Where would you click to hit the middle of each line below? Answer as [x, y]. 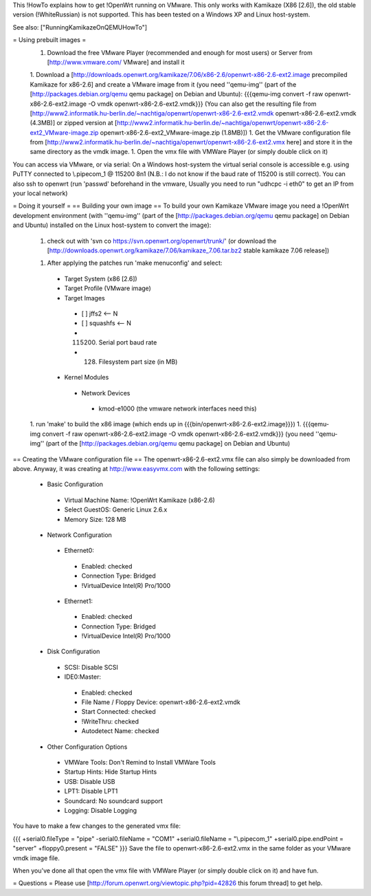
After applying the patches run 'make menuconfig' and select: [135, 263]
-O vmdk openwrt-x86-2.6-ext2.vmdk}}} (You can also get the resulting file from [202, 104]
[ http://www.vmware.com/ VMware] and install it [116, 62]
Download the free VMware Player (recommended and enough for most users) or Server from [180, 52]
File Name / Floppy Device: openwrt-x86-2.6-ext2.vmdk [161, 702]
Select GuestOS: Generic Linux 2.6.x [116, 510]
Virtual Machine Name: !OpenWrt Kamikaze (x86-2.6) [140, 500]
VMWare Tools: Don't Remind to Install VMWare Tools [140, 762]
